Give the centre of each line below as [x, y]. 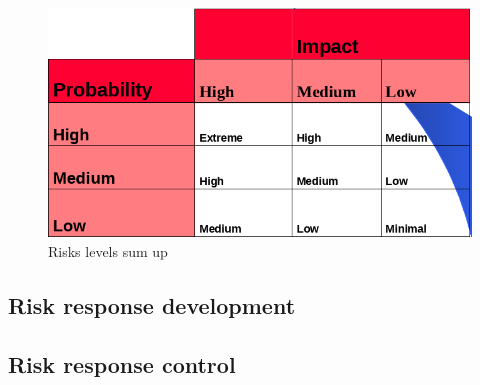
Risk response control [122, 363]
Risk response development [152, 304]
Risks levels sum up [108, 250]
